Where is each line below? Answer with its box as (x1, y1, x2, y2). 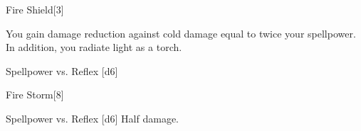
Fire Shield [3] (6, 2, 64, 16)
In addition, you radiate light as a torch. (6, 40, 182, 55)
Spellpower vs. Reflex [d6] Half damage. (6, 110, 179, 125)
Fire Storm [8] (6, 87, 64, 102)
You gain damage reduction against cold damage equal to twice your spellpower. (6, 25, 356, 40)
